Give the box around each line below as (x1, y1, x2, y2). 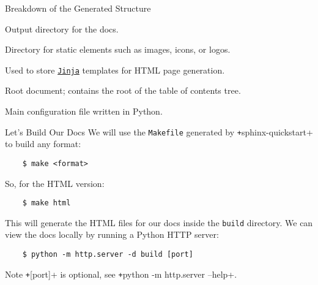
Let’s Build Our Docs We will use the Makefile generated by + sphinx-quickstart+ (5, 125, 313, 138)
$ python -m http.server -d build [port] (22, 250, 193, 259)
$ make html (22, 199, 71, 208)
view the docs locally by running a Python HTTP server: (5, 228, 219, 241)
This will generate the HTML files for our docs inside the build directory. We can (5, 216, 313, 229)
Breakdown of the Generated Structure (5, 2, 151, 14)
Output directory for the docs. (5, 22, 119, 35)
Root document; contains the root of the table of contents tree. (5, 84, 241, 97)
